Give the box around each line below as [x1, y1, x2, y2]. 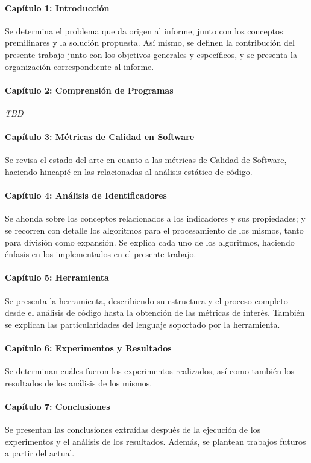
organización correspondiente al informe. [5, 60, 154, 72]
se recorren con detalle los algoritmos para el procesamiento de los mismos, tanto [5, 223, 304, 236]
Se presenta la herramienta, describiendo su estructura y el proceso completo [5, 294, 288, 307]
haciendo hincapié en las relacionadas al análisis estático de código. [5, 165, 253, 177]
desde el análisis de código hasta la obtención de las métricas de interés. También [5, 306, 305, 319]
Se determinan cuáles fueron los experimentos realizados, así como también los [5, 365, 295, 377]
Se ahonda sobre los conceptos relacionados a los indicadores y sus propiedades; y [5, 212, 306, 225]
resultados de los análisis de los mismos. [5, 376, 152, 389]
